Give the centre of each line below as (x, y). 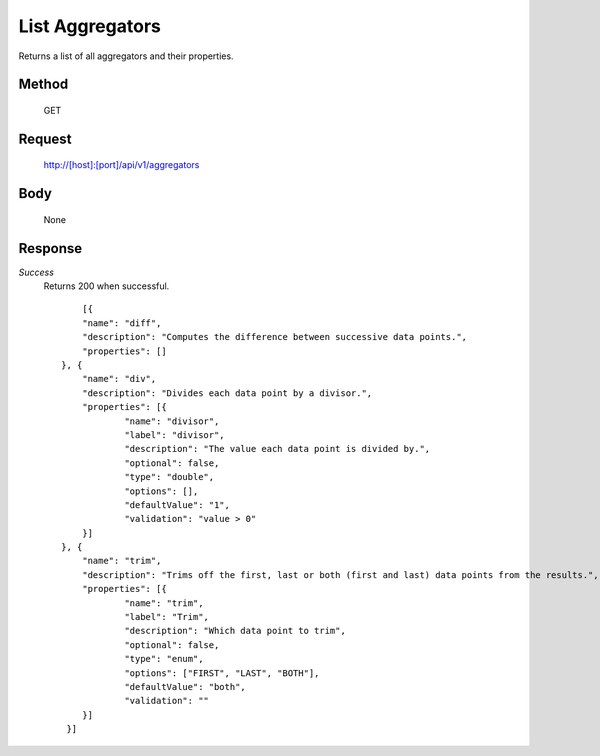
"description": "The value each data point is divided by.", (277, 449)
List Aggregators (90, 26)
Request (45, 138)
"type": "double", (169, 477)
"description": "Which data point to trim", (235, 631)
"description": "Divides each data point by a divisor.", (227, 393)
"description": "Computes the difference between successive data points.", (274, 337)
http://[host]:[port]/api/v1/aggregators (121, 165)
